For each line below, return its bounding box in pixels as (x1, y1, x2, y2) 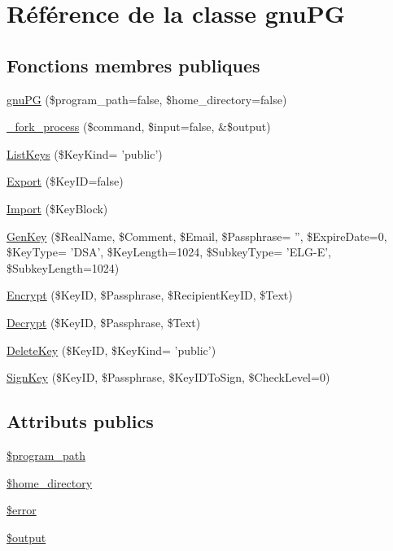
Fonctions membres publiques (7, 52, 260, 77)
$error (7, 501, 37, 518)
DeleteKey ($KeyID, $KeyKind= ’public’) (7, 341, 216, 358)
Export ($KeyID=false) (7, 173, 124, 190)
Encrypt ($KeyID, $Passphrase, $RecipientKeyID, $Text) (7, 286, 293, 304)
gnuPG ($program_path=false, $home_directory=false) (7, 90, 287, 107)
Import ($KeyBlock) (7, 199, 108, 216)
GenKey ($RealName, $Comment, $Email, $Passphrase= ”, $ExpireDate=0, (7, 227, 387, 244)
